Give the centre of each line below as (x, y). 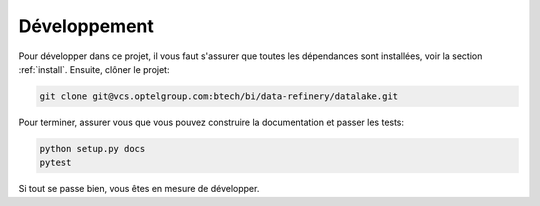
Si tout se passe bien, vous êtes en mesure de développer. (139, 189)
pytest (55, 163)
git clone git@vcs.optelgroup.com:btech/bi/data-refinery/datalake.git (219, 96)
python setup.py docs (92, 148)
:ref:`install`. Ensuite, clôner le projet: (94, 69)
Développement (86, 26)
